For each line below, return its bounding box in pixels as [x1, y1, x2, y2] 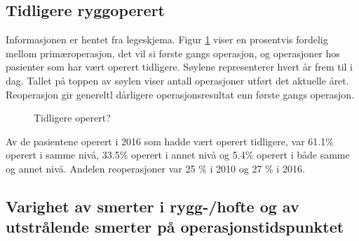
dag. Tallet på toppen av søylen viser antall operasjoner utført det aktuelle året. [6, 73, 349, 87]
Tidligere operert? [34, 110, 111, 125]
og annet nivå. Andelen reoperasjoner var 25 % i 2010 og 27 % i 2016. [6, 161, 305, 175]
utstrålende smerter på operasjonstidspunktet [6, 216, 344, 238]
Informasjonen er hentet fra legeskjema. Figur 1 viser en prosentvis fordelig [6, 32, 328, 47]
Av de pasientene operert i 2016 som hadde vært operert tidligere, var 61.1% [6, 133, 334, 148]
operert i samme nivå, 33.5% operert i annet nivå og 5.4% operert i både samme [6, 147, 350, 162]
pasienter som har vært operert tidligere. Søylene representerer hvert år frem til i [6, 59, 353, 74]
